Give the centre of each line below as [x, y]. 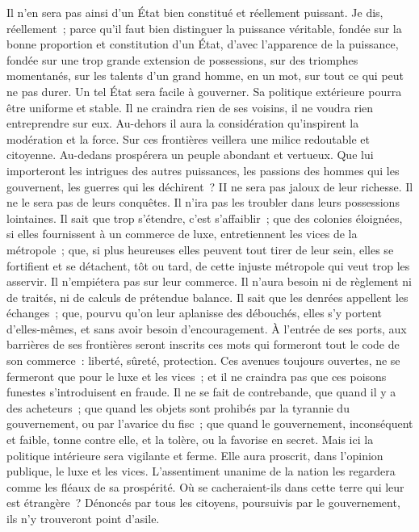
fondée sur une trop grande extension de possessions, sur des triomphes [182, 59]
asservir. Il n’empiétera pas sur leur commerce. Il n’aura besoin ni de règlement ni [209, 281]
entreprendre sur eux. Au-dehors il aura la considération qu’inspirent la [183, 123]
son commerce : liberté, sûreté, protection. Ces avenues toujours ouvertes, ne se [203, 360]
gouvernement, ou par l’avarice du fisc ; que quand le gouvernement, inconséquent [210, 423]
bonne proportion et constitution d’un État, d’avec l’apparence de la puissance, [203, 44]
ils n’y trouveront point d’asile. [83, 518]
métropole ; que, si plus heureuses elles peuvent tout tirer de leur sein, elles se [200, 249]
